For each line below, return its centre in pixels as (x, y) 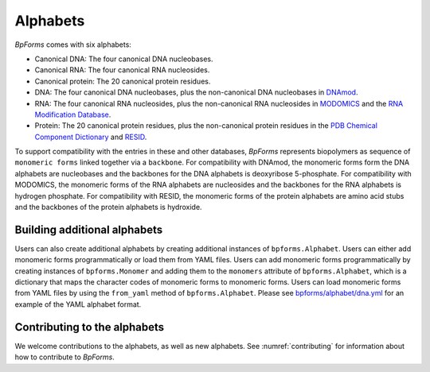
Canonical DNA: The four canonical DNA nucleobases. (124, 59)
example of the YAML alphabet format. (78, 304)
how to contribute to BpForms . (64, 357)
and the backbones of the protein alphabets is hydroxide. (108, 207)
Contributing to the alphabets (90, 327)
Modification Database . (73, 114)
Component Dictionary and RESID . (91, 137)
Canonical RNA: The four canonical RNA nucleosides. (122, 70)
